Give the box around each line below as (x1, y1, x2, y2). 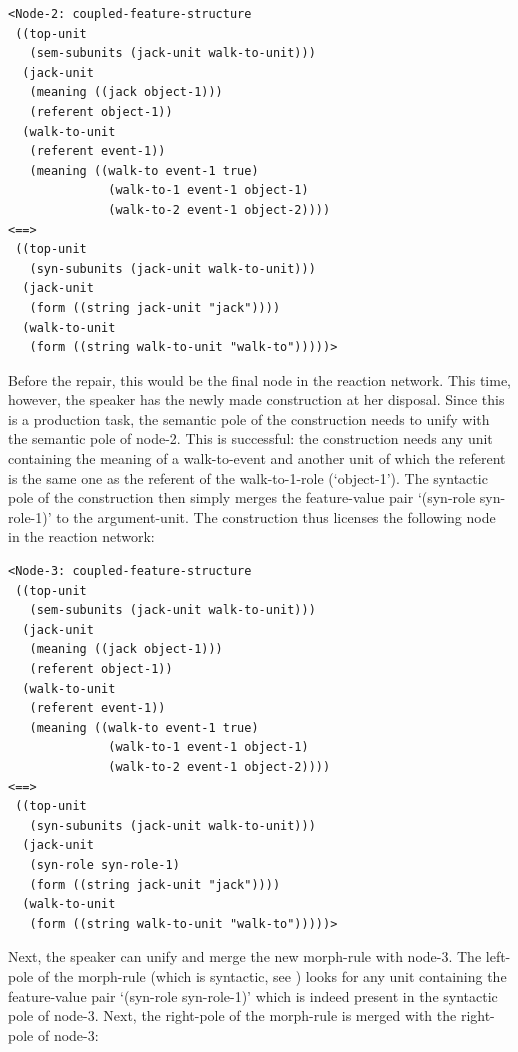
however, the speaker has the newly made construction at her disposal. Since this (8, 389, 505, 410)
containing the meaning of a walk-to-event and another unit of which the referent (8, 448, 506, 469)
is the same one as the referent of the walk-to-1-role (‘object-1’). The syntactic (8, 467, 488, 488)
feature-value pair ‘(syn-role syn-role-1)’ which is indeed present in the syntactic (8, 985, 498, 1006)
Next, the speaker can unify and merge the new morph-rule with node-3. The (8, 946, 482, 967)
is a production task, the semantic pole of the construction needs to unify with (8, 408, 490, 429)
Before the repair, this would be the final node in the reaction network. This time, (8, 369, 511, 390)
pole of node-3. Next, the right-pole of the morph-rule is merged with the (8, 1005, 457, 1026)
